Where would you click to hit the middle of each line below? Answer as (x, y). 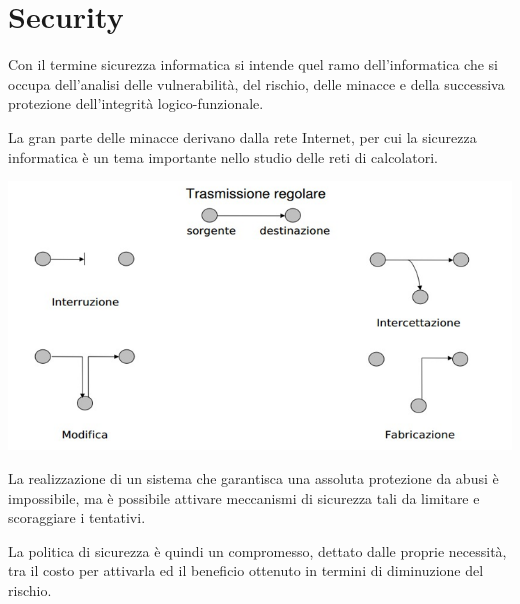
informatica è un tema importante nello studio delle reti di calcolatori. (223, 156)
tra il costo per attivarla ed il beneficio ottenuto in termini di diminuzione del (246, 570)
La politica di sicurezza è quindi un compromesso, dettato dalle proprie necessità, (257, 550)
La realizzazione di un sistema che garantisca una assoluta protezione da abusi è (253, 478)
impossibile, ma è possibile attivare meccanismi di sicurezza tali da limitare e (244, 497)
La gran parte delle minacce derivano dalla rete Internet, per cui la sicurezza (242, 136)
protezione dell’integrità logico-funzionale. (136, 103)
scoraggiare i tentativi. (77, 517)
